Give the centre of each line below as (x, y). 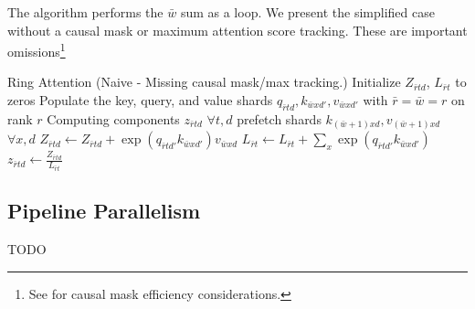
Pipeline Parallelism (104, 211)
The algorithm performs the (85, 12)
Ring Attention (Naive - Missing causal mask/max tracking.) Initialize (204, 82)
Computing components (113, 118)
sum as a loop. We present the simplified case (307, 12)
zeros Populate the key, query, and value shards (140, 100)
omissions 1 (37, 50)
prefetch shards (279, 118)
